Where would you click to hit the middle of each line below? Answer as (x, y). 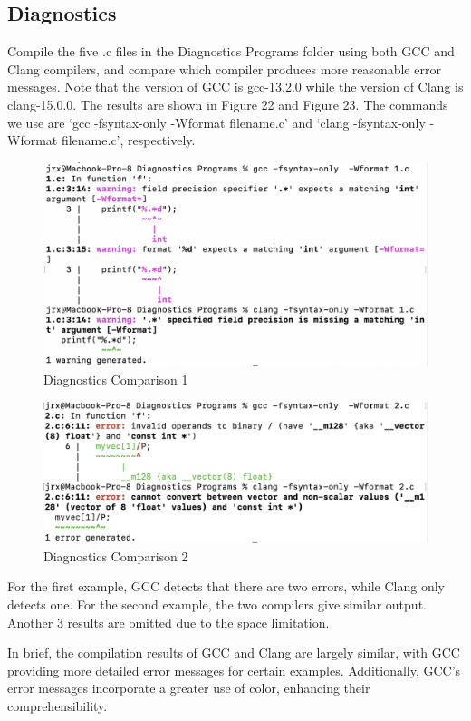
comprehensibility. (58, 705)
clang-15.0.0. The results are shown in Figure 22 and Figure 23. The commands (228, 104)
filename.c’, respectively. (128, 140)
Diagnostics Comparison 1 (116, 379)
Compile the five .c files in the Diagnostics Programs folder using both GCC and (231, 51)
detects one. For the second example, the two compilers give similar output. (217, 604)
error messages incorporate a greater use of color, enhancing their (189, 688)
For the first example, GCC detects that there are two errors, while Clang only (226, 586)
